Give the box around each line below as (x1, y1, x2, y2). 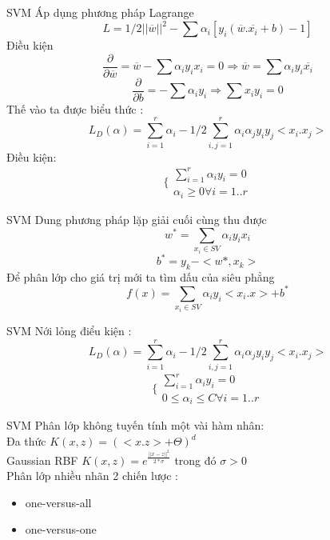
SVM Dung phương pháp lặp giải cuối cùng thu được (6, 210, 267, 227)
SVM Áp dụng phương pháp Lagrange (6, 4, 194, 20)
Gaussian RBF (6, 451, 78, 468)
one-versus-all (25, 494, 92, 510)
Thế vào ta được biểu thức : (6, 100, 144, 117)
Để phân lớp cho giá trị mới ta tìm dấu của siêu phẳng (6, 268, 275, 285)
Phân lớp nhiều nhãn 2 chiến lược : (6, 467, 178, 484)
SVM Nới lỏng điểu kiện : (6, 322, 132, 338)
